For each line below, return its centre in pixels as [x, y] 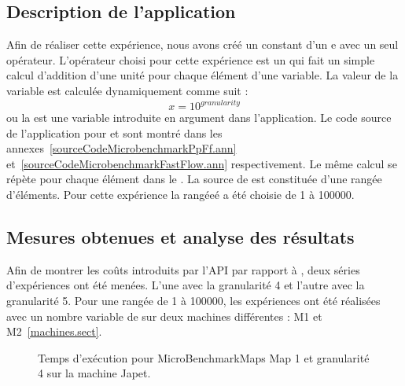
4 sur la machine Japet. [94, 373]
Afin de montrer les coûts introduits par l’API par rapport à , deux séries [183, 269]
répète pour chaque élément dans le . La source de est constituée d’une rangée [194, 179]
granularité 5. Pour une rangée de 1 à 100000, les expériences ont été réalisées [193, 301]
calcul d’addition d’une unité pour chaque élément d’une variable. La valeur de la [202, 75]
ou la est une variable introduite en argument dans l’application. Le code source [199, 118]
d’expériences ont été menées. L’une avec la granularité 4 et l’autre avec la [186, 285]
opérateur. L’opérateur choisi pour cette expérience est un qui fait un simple [191, 59]
